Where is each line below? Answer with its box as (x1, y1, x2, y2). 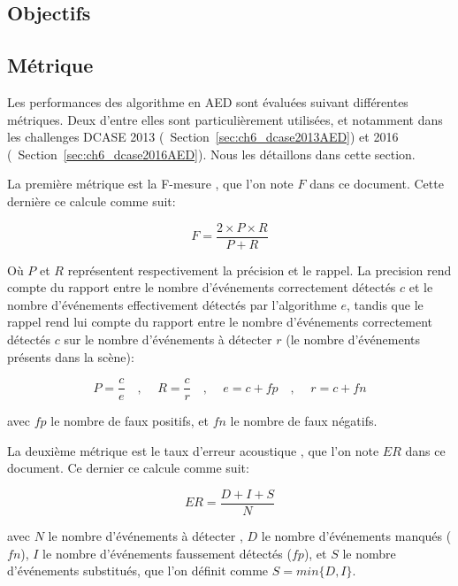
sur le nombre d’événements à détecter (64, 329, 272, 348)
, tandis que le (346, 295, 424, 313)
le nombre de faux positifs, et (50, 412, 209, 430)
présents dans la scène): (7, 347, 134, 366)
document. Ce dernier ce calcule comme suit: (7, 459, 249, 477)
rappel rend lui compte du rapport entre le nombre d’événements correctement (7, 312, 433, 331)
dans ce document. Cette (309, 174, 444, 193)
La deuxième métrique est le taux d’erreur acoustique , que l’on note (7, 441, 379, 459)
